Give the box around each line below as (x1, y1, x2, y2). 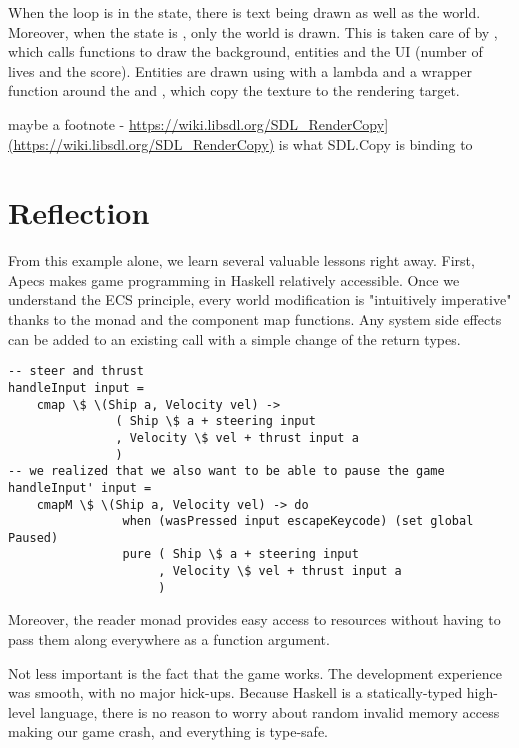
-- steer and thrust (8, 364, 145, 379)
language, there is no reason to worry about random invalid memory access (39, 701, 500, 722)
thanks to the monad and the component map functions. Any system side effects (8, 309, 502, 330)
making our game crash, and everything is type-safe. (8, 721, 329, 742)
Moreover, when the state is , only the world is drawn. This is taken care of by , (8, 21, 498, 42)
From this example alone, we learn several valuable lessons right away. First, (8, 250, 475, 271)
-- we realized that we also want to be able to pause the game (8, 464, 445, 479)
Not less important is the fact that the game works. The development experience (8, 662, 502, 683)
